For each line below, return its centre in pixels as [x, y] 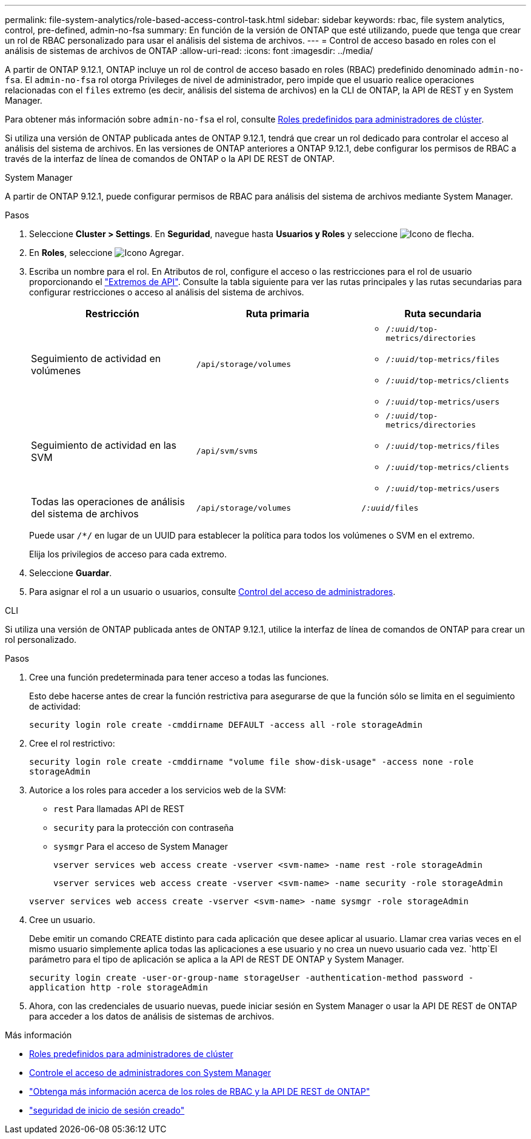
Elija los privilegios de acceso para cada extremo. [128, 554]
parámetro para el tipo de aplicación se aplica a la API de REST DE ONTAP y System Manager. [217, 959]
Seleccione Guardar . [71, 573]
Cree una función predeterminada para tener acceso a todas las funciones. [179, 677]
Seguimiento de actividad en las [104, 445]
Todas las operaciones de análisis [108, 502]
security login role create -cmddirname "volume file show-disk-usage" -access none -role [252, 762]
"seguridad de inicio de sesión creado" [107, 1110]
